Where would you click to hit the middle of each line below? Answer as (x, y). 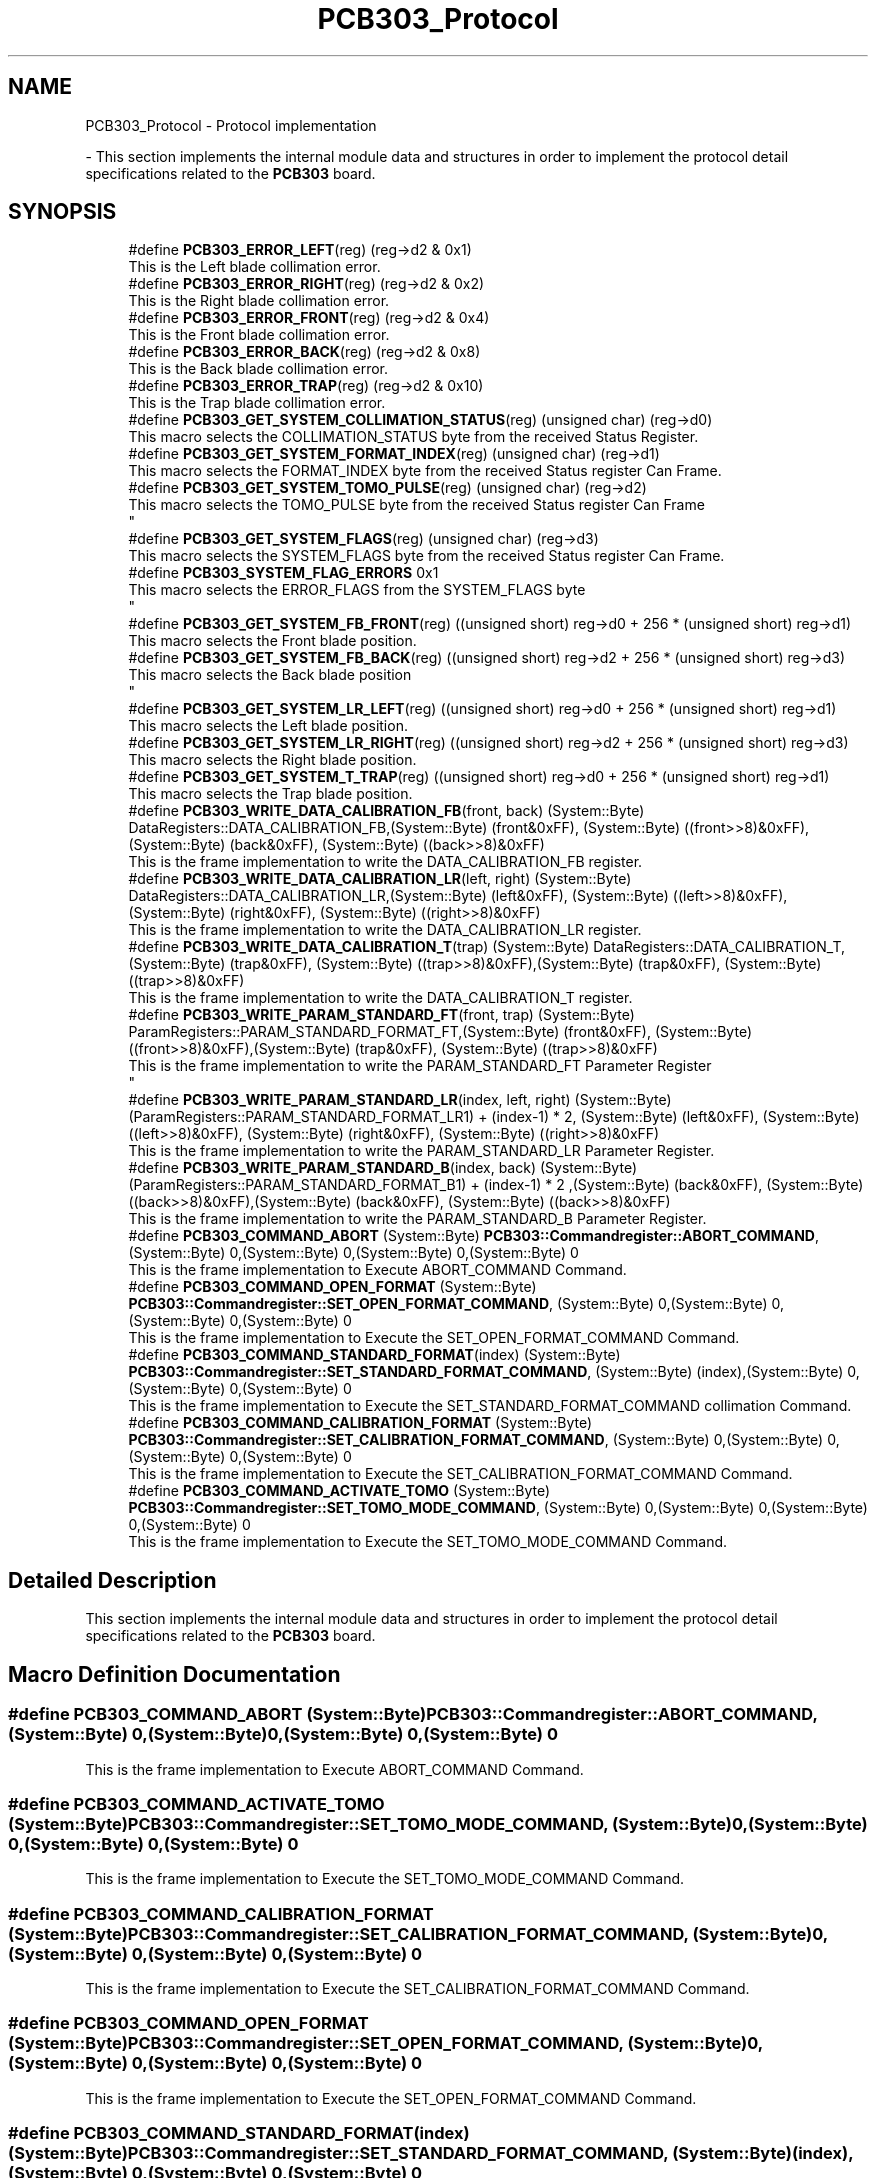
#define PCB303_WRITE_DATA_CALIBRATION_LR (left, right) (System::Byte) (380, 879)
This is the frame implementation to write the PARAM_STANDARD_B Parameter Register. (417, 1219)
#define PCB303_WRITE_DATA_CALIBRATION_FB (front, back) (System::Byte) (386, 811)
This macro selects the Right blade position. (272, 760)
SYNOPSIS (62, 212)
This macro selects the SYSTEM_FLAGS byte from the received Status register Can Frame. (426, 556)
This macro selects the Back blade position (270, 675)
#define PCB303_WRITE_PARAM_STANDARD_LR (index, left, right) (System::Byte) (400, 1100)
